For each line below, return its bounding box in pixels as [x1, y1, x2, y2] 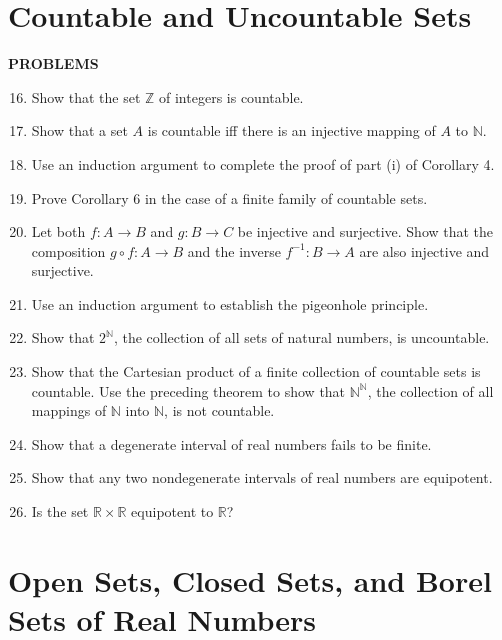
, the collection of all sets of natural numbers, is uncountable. [113, 327, 490, 348]
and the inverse [187, 240, 281, 261]
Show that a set [31, 120, 128, 141]
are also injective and [359, 240, 490, 261]
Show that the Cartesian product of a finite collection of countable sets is [31, 361, 481, 382]
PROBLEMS [8, 53, 99, 74]
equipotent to [131, 501, 214, 522]
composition [31, 240, 106, 261]
